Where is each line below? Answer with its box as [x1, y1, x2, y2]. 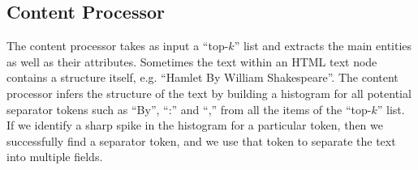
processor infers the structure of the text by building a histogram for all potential [6, 84, 412, 101]
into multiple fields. [6, 148, 103, 165]
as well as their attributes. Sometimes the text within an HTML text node [6, 53, 377, 70]
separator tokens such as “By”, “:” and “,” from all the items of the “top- [6, 100, 372, 117]
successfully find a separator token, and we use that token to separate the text [6, 132, 396, 149]
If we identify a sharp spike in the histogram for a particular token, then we [6, 117, 383, 134]
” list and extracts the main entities [234, 37, 412, 54]
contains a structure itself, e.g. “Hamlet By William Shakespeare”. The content [6, 69, 399, 86]
